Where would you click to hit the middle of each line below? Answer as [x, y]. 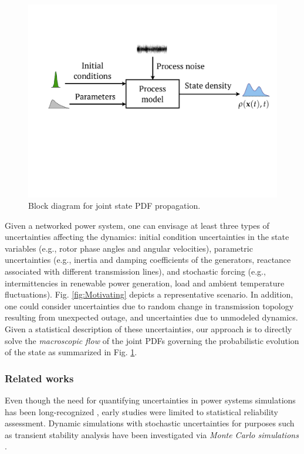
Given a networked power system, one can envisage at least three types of [137, 225]
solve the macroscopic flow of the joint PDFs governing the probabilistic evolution [152, 340]
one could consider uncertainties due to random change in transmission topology [149, 306]
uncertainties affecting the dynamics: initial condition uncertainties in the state [147, 237]
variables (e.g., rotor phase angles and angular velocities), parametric [129, 248]
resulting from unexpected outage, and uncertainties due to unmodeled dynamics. [151, 317]
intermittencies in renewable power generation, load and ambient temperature [145, 283]
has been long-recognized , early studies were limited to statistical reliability [142, 411]
